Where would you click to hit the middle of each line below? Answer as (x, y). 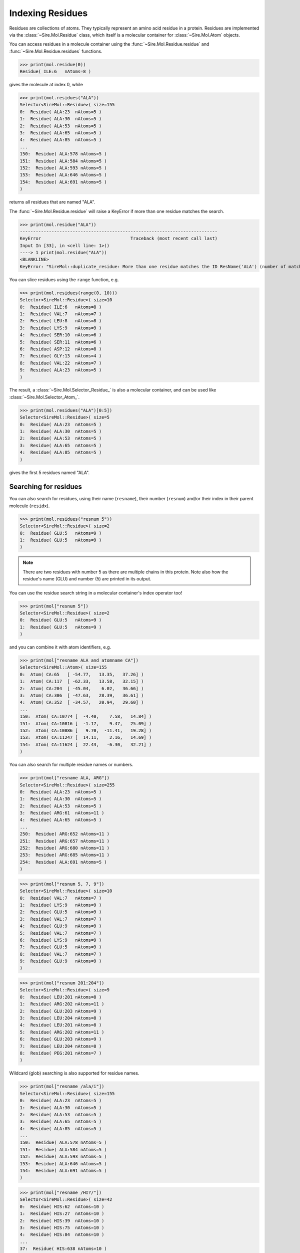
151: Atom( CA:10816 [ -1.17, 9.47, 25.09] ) (86, 723)
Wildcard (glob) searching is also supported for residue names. (74, 1073)
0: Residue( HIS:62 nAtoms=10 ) (62, 1206)
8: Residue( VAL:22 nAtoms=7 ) (61, 363)
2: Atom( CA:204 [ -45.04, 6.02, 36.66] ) (82, 688)
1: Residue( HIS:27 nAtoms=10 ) (62, 1214)
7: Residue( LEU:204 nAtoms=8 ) (61, 1046)
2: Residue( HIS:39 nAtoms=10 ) (62, 1221)
